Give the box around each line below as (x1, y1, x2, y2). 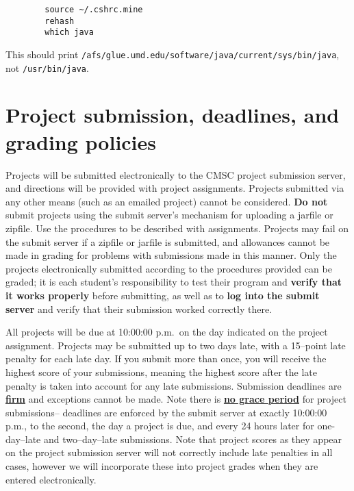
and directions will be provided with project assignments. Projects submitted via (5, 181, 344, 195)
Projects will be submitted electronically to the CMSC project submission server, (5, 167, 346, 181)
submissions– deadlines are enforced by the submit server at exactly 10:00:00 (5, 405, 327, 419)
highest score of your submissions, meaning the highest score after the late (5, 364, 317, 379)
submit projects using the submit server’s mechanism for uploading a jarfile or (5, 207, 333, 222)
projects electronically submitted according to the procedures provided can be (5, 261, 332, 275)
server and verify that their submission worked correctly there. (5, 301, 273, 316)
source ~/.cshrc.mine (45, 5, 143, 14)
